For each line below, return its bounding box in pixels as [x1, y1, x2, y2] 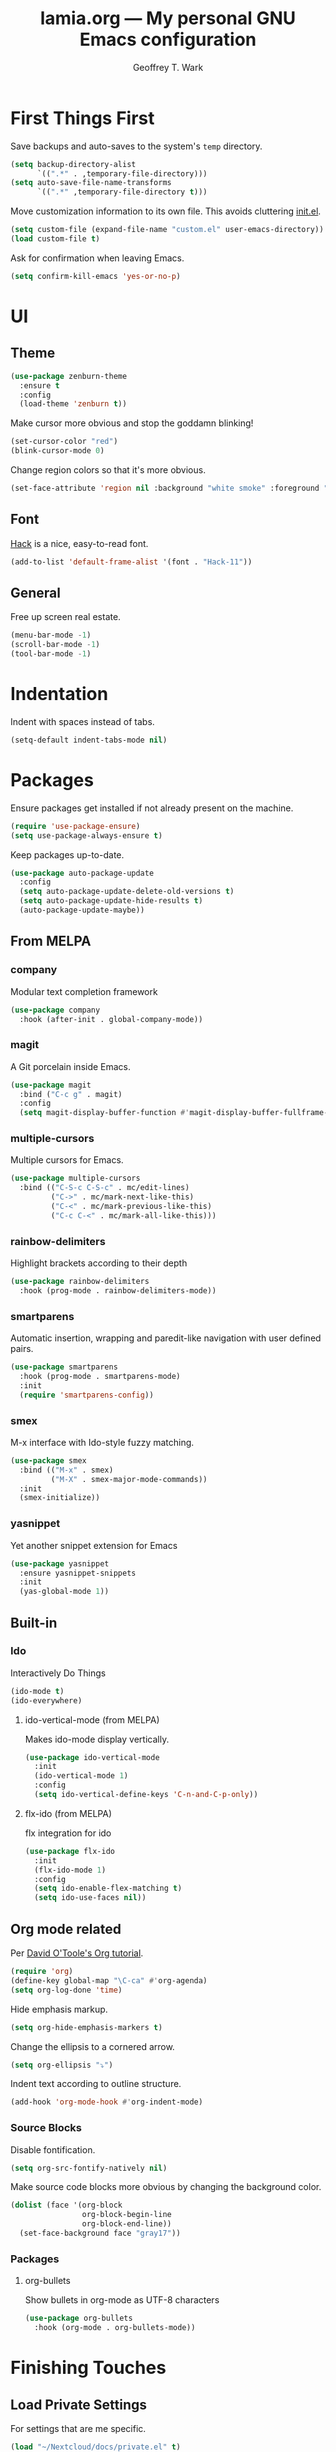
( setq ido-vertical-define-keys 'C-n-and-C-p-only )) [34, 1790, 259, 1800]
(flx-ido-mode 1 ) [34, 1865, 107, 1875]
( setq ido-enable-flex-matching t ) [34, 1883, 183, 1894]
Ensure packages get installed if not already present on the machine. [10, 802, 294, 814]
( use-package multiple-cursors [10, 1173, 141, 1184]
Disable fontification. [10, 2143, 96, 2156]
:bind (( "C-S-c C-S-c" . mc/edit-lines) [19, 1183, 190, 1193]
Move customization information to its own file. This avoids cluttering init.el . [10, 205, 322, 217]
